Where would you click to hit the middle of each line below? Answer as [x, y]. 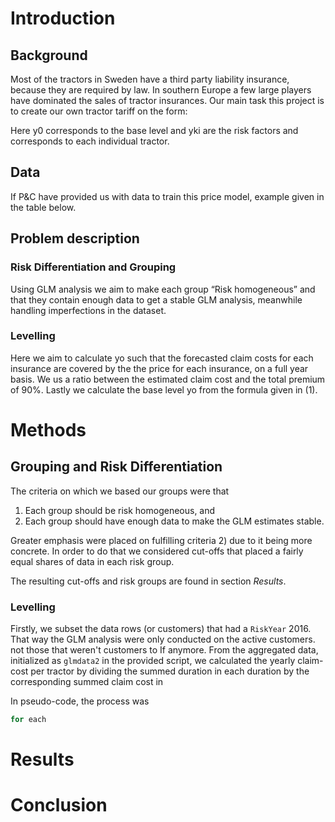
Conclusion [59, 805]
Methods [48, 429]
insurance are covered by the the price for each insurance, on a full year [159, 368]
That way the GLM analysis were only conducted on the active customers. [163, 639]
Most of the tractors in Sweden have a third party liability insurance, [150, 79]
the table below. [43, 207]
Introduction [63, 18]
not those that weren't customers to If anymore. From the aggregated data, [164, 650]
